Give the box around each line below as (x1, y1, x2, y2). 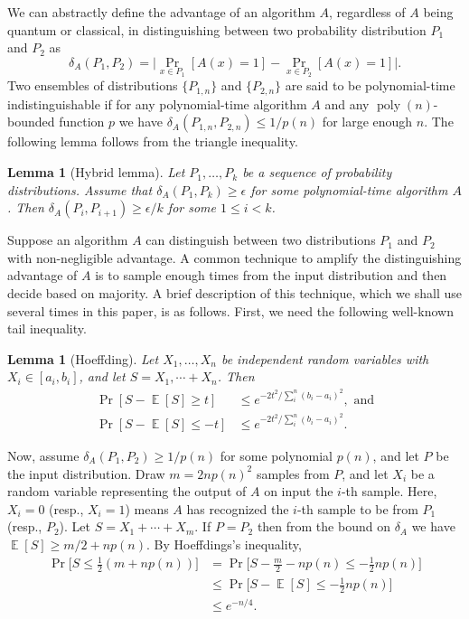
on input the (264, 482, 333, 501)
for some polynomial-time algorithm (250, 180, 448, 199)
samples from (256, 464, 330, 483)
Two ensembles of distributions (7, 76, 178, 95)
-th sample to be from (296, 499, 418, 518)
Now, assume (7, 445, 80, 464)
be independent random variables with (220, 349, 429, 368)
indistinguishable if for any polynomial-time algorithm (7, 94, 307, 113)
